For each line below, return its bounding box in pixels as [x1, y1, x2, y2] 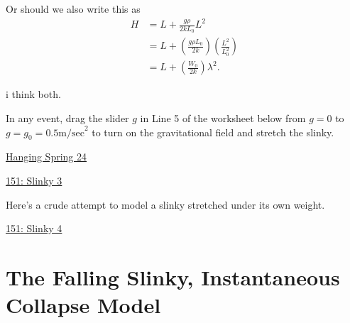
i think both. [6, 87, 61, 102]
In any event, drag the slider [6, 111, 129, 126]
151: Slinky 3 [6, 173, 62, 187]
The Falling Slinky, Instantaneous [6, 262, 340, 291]
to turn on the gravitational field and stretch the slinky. [92, 124, 334, 139]
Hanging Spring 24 [6, 149, 87, 164]
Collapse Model [6, 290, 161, 319]
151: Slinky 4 [6, 221, 62, 236]
